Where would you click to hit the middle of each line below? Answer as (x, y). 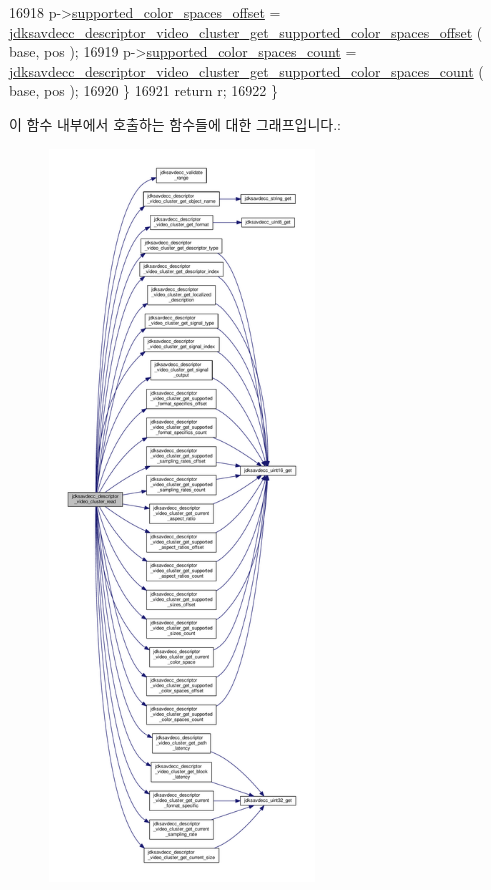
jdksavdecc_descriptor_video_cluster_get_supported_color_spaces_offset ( (246, 31)
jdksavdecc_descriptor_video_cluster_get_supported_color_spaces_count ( (246, 70)
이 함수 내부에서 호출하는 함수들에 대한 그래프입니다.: (175, 123)
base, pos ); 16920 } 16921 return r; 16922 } (144, 90)
